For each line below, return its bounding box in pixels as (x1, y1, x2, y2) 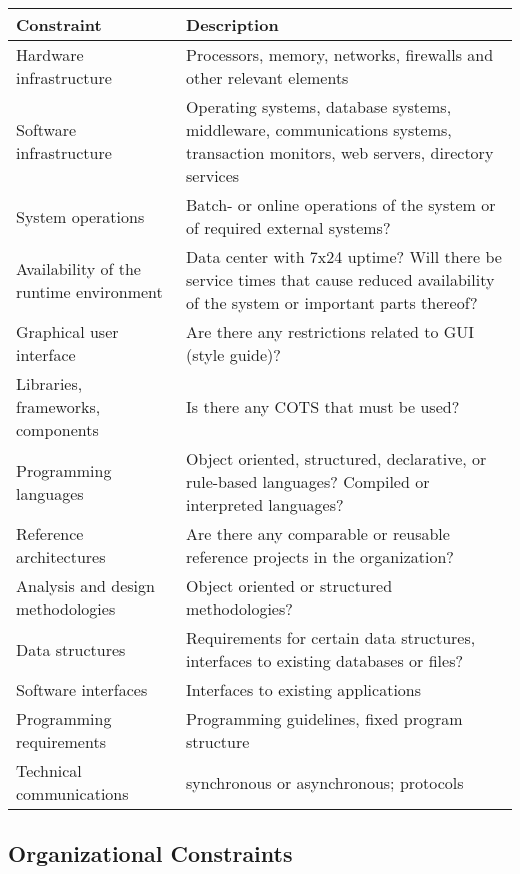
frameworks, (16, 395, 101, 418)
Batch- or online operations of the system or (186, 193, 496, 216)
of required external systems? (186, 216, 391, 239)
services (186, 164, 240, 187)
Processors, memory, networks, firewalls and (186, 43, 494, 66)
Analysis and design (16, 574, 155, 597)
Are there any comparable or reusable (186, 522, 450, 545)
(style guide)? (186, 343, 281, 366)
